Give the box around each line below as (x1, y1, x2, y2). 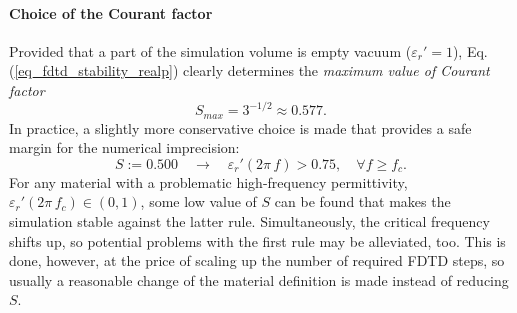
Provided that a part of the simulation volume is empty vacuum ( (9, 40, 412, 61)
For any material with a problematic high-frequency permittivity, (9, 171, 408, 192)
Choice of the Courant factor (9, 2, 213, 23)
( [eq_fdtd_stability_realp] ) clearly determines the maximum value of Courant (9, 60, 490, 81)
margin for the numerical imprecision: (9, 137, 240, 158)
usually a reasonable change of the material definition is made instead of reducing (9, 269, 509, 290)
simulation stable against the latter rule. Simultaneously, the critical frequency (9, 210, 490, 231)
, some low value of (140, 191, 257, 212)
